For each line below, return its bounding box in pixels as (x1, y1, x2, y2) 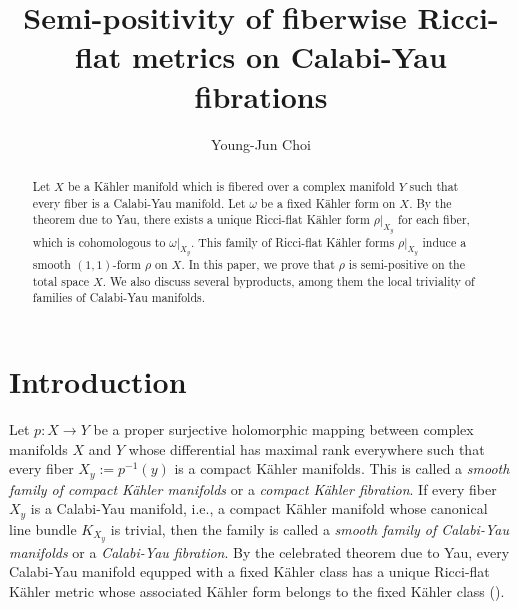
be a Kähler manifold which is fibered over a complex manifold (67, 177, 395, 194)
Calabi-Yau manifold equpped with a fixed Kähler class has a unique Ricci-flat (9, 561, 490, 582)
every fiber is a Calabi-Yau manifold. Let (32, 194, 246, 211)
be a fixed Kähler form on (260, 194, 396, 211)
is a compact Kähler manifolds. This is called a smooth (174, 458, 510, 479)
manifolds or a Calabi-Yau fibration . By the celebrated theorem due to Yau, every (9, 541, 510, 562)
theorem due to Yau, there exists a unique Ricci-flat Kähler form (32, 211, 370, 228)
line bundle (9, 518, 77, 539)
